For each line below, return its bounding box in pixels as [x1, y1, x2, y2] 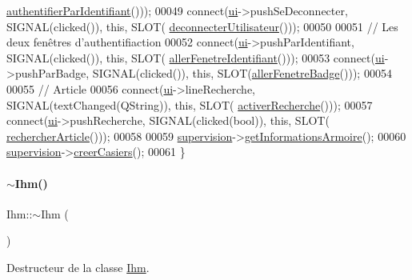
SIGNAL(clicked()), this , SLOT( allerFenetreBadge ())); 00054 [92, 65, 392, 82]
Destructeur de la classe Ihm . [6, 258, 150, 275]
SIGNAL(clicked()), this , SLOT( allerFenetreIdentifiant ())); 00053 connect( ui [6, 49, 385, 66]
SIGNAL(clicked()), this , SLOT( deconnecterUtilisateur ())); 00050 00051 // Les [6, 18, 398, 34]
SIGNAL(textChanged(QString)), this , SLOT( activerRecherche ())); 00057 [6, 96, 373, 113]
